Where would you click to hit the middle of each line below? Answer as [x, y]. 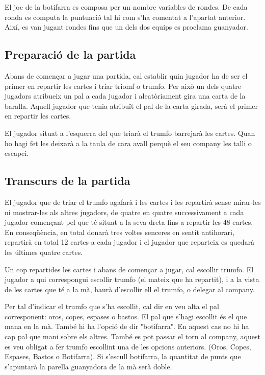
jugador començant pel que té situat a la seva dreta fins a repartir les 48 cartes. [129, 222]
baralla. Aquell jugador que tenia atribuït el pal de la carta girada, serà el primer [131, 106]
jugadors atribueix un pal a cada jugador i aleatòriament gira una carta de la [125, 96]
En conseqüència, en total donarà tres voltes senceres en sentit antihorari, [120, 232]
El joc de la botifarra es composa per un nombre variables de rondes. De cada [126, 7]
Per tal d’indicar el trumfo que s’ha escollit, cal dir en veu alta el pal [112, 306]
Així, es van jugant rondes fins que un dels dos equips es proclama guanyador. [126, 27]
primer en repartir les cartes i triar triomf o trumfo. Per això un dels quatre [123, 86]
